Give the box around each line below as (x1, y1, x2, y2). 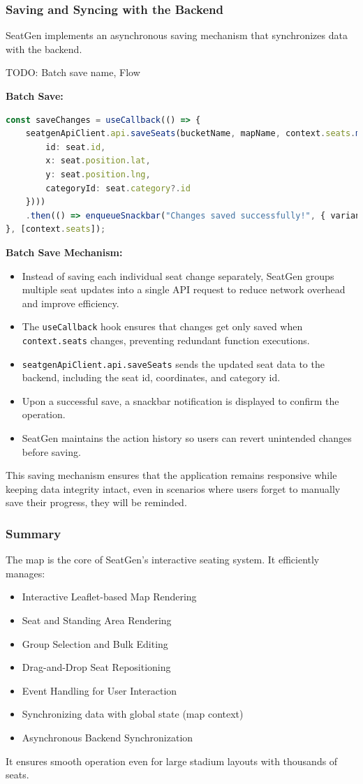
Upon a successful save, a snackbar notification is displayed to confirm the (22, 393, 339, 408)
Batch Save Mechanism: (6, 244, 123, 259)
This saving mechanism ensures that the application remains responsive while (6, 468, 337, 482)
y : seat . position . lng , (45, 169, 151, 179)
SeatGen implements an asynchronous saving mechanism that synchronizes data (6, 28, 348, 43)
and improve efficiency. (22, 295, 119, 310)
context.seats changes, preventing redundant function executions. (22, 332, 310, 347)
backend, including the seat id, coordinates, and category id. (22, 370, 281, 385)
